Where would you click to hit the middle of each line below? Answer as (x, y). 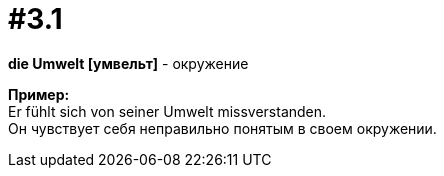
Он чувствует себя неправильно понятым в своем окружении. (222, 128)
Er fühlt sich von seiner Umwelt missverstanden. (167, 111)
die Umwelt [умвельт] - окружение (128, 63)
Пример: (39, 94)
